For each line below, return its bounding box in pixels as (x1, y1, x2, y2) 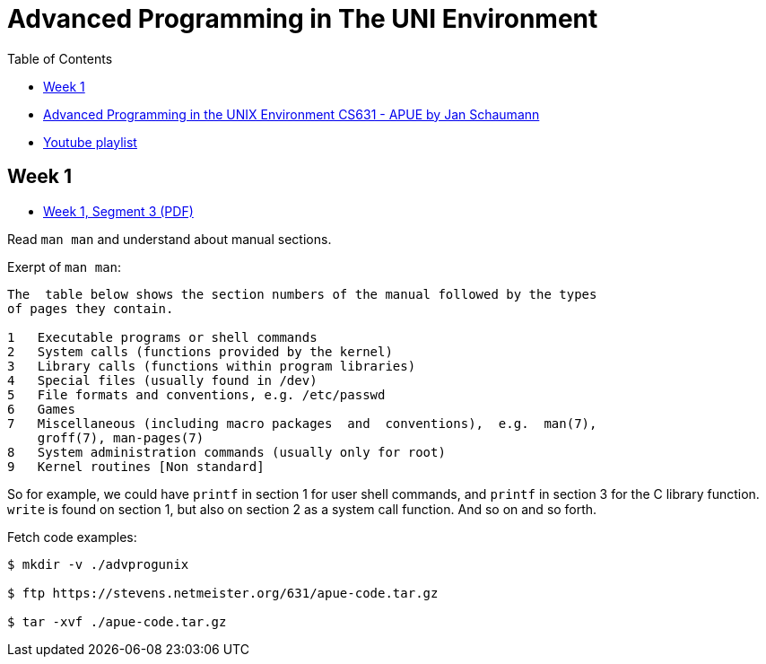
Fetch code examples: (7, 529, 137, 545)
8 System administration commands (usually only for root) (7, 444, 446, 459)
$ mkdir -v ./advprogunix (7, 556, 189, 572)
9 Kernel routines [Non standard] (7, 459, 265, 474)
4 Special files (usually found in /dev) (7, 372, 318, 388)
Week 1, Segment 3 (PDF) (43, 203, 194, 219)
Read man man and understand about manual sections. (7, 231, 332, 247)
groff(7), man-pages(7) (37, 430, 205, 445)
